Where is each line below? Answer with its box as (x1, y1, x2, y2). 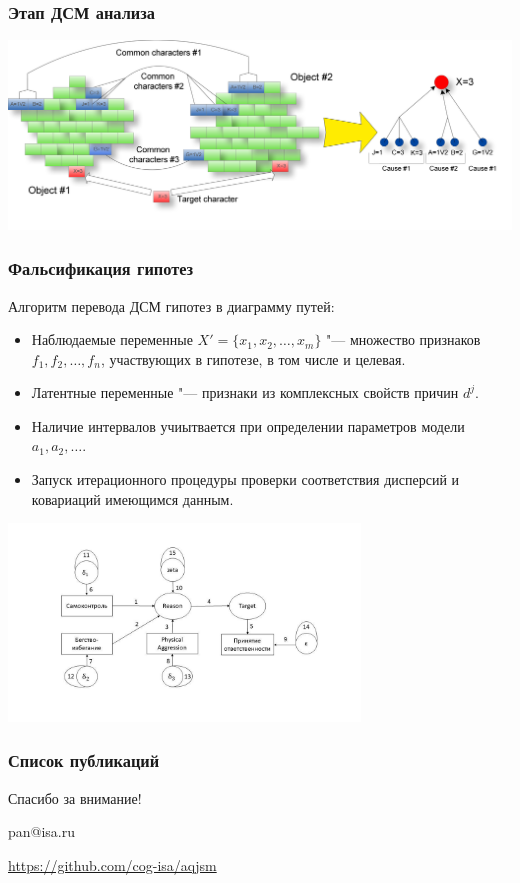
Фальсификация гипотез (8, 256, 194, 281)
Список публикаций (8, 748, 160, 773)
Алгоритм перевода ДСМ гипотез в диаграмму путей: (8, 295, 335, 316)
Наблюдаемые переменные (31, 329, 193, 350)
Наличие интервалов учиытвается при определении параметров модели (31, 415, 465, 436)
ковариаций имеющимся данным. (31, 488, 234, 509)
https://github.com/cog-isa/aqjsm (8, 854, 217, 875)
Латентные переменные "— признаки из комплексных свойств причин (31, 382, 459, 403)
